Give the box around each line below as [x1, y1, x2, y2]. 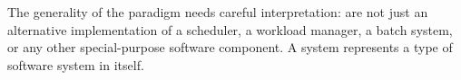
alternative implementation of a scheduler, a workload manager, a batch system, [7, 20, 453, 39]
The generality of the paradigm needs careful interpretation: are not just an [7, 3, 428, 21]
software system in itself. [7, 55, 144, 74]
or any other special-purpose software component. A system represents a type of [7, 38, 453, 57]
